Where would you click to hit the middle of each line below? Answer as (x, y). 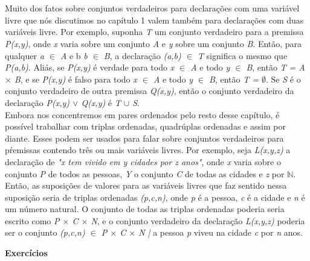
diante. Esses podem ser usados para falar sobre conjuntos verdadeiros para (144, 138)
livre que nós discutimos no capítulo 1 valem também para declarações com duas (154, 20)
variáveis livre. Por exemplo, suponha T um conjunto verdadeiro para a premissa (154, 32)
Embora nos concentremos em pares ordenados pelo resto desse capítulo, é (142, 114)
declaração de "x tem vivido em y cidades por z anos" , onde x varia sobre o (143, 161)
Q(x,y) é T (101, 102)
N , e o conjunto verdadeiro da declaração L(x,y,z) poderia (198, 220)
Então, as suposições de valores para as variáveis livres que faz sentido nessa (146, 185)
